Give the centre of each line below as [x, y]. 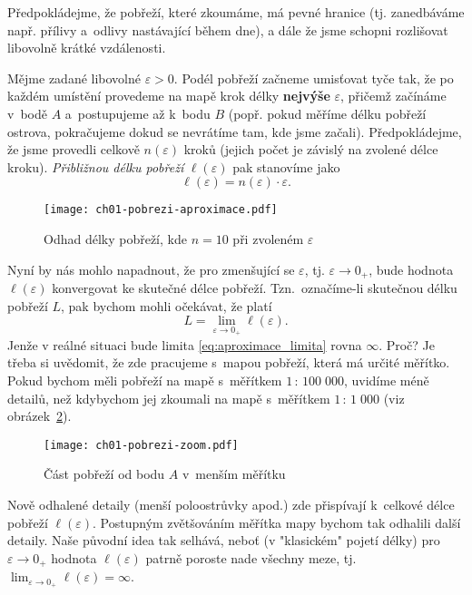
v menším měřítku [234, 474]
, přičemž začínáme [393, 96]
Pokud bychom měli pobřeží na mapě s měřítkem [145, 380]
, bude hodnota [411, 269]
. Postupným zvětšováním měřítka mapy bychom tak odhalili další [277, 522]
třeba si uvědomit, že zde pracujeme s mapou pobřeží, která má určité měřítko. [229, 362]
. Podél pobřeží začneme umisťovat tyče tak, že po [314, 78]
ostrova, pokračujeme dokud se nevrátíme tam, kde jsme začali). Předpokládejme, [235, 131]
